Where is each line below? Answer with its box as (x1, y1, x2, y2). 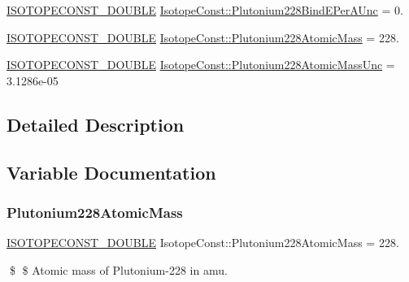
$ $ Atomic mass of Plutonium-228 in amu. (9, 261, 228, 278)
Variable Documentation (7, 159, 216, 184)
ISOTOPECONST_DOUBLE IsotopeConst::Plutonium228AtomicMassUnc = (7, 56, 395, 73)
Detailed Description (7, 111, 185, 137)
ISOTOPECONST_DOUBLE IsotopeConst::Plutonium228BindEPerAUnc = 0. (7, 2, 403, 18)
